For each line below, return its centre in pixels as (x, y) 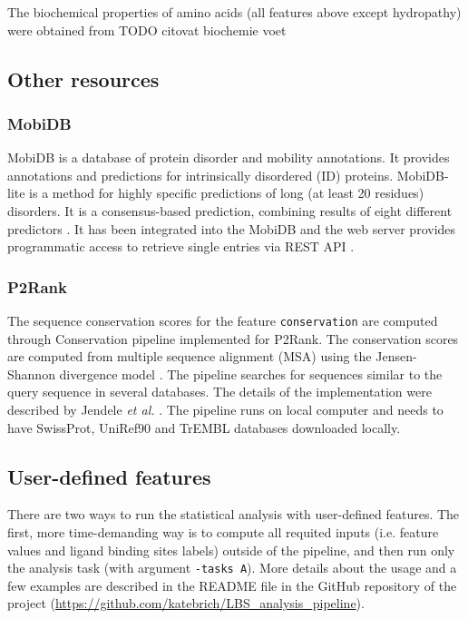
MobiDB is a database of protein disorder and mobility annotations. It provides (229, 157)
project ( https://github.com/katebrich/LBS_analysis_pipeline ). (186, 603)
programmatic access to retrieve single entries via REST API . (181, 246)
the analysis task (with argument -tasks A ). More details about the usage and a (232, 568)
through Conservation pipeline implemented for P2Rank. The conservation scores (233, 338)
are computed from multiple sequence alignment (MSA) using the (190, 356)
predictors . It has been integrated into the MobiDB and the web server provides (232, 228)
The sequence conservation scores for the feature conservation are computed (223, 320)
